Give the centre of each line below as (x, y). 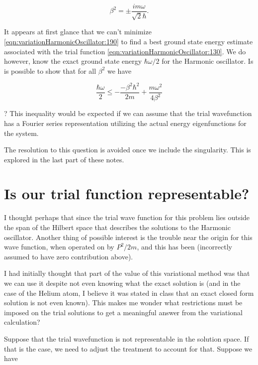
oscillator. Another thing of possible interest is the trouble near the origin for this (128, 237)
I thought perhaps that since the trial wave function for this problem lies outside (127, 217)
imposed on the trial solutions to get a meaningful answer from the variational (123, 312)
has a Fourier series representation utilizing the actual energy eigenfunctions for (125, 123)
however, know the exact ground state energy (73, 61)
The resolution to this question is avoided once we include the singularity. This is (128, 150)
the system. (21, 133)
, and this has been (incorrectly (184, 247)
